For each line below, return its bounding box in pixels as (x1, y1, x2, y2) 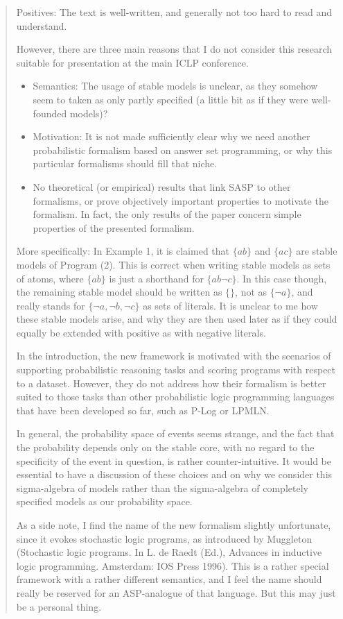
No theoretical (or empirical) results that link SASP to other (33, 179, 291, 194)
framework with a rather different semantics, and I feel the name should (16, 572, 322, 586)
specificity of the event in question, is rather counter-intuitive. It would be (16, 453, 331, 468)
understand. (16, 18, 67, 33)
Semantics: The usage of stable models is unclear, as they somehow (33, 78, 318, 93)
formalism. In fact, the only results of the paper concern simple (33, 207, 301, 221)
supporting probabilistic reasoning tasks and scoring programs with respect (16, 362, 336, 377)
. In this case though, (236, 271, 327, 285)
